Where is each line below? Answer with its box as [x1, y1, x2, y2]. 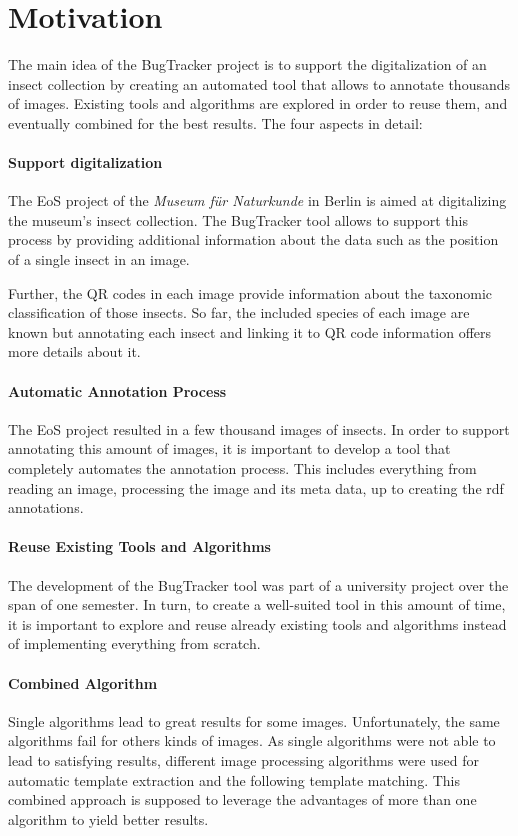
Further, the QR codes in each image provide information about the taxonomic [8, 282, 493, 303]
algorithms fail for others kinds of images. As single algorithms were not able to [8, 730, 496, 751]
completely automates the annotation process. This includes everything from [8, 458, 477, 479]
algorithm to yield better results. [8, 808, 209, 829]
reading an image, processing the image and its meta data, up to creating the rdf [8, 477, 504, 498]
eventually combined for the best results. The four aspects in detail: [8, 112, 423, 133]
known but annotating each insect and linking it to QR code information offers [8, 321, 492, 342]
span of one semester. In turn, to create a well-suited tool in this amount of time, [8, 594, 506, 615]
